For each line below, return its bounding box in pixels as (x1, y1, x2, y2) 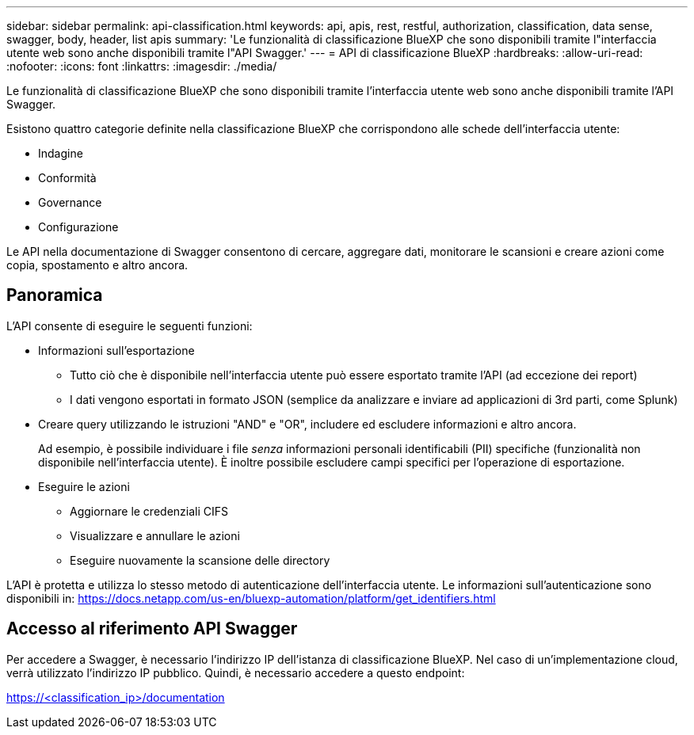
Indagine (38, 147, 83, 160)
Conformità (38, 171, 97, 185)
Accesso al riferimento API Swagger (6, 619, 298, 639)
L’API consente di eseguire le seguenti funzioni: (6, 318, 253, 333)
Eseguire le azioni (38, 479, 130, 493)
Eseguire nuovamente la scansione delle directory (70, 553, 330, 567)
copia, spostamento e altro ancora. (6, 258, 189, 272)
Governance (38, 196, 102, 209)
